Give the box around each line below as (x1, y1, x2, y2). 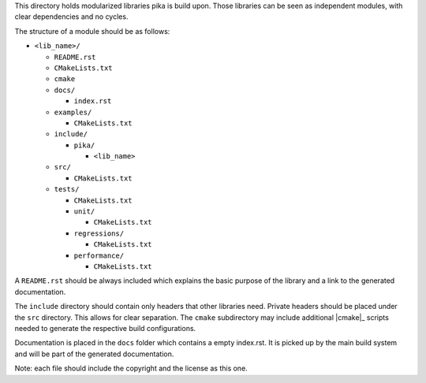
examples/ (54, 107, 92, 117)
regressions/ (73, 229, 125, 238)
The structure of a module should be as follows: (14, 26, 170, 35)
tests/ (54, 185, 80, 194)
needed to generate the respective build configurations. (14, 323, 196, 333)
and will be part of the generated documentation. (14, 349, 174, 359)
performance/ (73, 251, 125, 260)
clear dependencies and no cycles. (14, 12, 129, 21)
